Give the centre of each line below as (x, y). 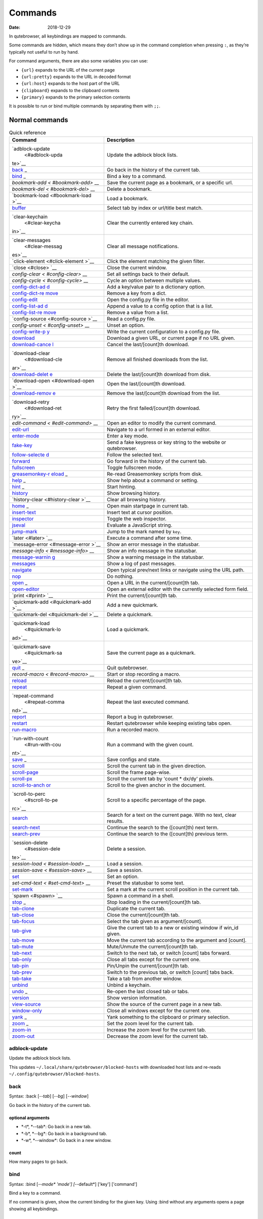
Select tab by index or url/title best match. (155, 208)
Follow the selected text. (135, 454)
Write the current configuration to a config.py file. (164, 332)
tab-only (22, 959)
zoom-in (22, 1030)
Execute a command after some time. (150, 538)
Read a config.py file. (131, 318)
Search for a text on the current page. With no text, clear (172, 815)
